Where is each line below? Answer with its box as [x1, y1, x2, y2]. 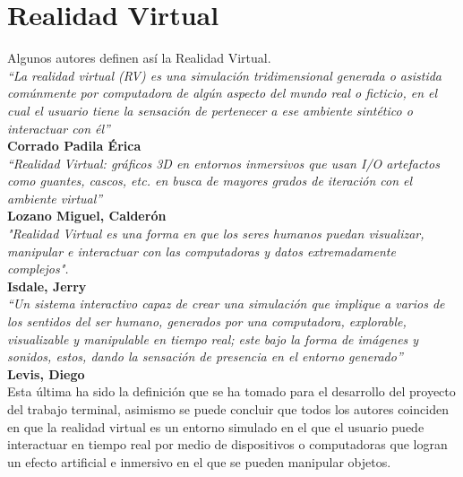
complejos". [7, 259, 69, 278]
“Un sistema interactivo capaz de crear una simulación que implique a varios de [7, 294, 445, 313]
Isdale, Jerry [7, 276, 87, 295]
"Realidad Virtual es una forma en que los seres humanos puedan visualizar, [7, 224, 424, 243]
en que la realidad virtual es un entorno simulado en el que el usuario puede [7, 417, 424, 436]
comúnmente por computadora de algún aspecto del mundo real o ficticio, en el [7, 83, 438, 102]
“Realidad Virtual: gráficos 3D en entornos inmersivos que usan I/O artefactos [7, 153, 440, 172]
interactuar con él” [7, 118, 110, 137]
